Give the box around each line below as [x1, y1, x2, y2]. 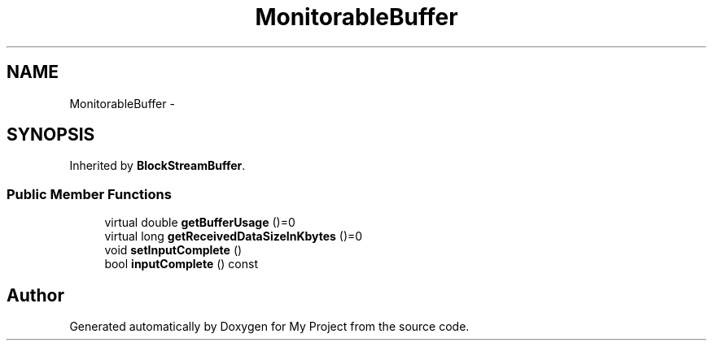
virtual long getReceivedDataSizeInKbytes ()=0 [104, 229, 363, 244]
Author [7, 284, 64, 306]
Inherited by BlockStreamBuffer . [69, 158, 246, 173]
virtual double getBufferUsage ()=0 [104, 215, 295, 230]
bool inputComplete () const [104, 257, 259, 271]
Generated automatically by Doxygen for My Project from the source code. [69, 319, 470, 334]
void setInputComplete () [104, 243, 243, 258]
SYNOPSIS [7, 124, 95, 145]
